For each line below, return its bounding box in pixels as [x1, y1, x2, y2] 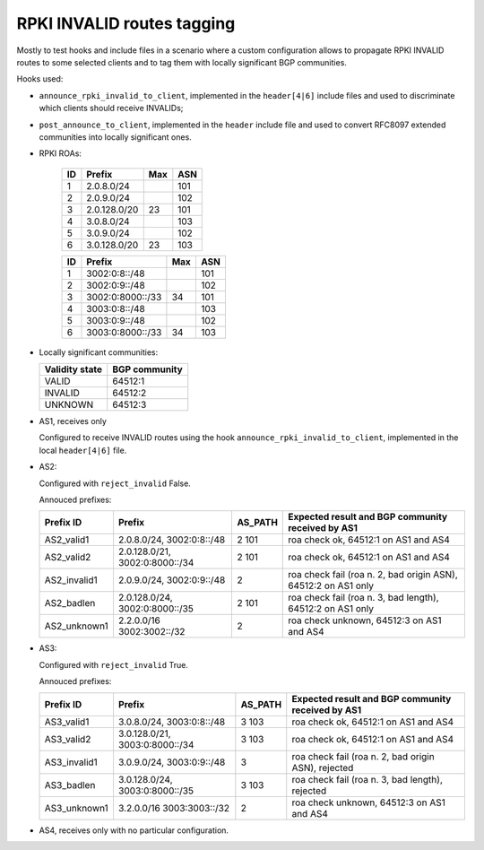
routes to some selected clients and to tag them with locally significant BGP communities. [16, 56, 347, 67]
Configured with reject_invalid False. [39, 478, 192, 489]
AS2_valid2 [44, 551, 91, 564]
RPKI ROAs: [39, 148, 82, 159]
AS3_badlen [44, 778, 96, 791]
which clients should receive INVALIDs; [39, 103, 184, 114]
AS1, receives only [39, 416, 108, 427]
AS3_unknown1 [44, 802, 109, 814]
